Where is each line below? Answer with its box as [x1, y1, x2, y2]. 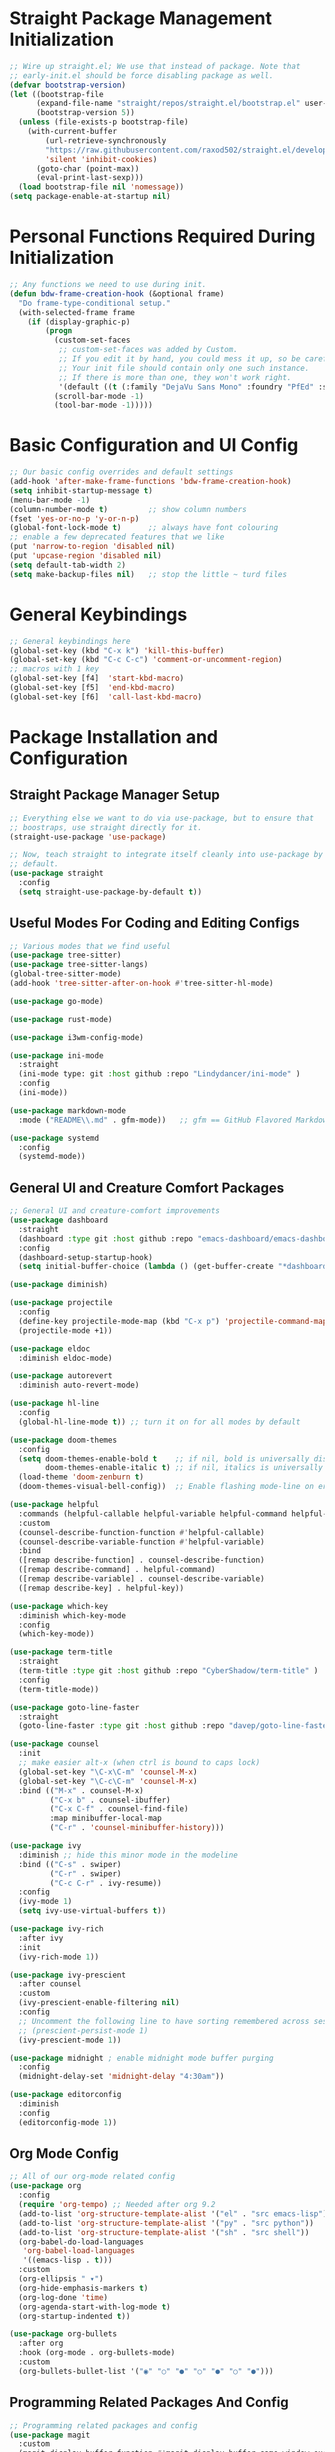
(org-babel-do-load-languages [18, 2237, 144, 2247]
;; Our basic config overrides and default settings [9, 467, 234, 477]
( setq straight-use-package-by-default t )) [18, 887, 202, 897]
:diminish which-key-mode [18, 1610, 127, 1621]
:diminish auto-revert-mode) [18, 1380, 140, 1391]
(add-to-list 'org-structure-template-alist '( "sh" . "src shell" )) [18, 2227, 310, 2237]
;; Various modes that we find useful [9, 941, 171, 951]
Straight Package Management [9, 7, 272, 30]
